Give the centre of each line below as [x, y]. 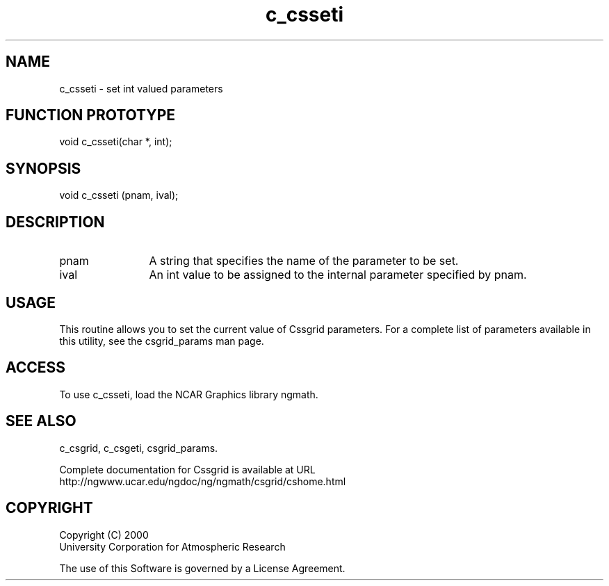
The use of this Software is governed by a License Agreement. [202, 568]
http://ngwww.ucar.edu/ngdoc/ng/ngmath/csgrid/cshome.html [203, 481]
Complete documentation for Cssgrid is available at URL [187, 469]
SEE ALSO [41, 421]
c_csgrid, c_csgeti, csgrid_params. [139, 448]
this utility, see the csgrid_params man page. [162, 341]
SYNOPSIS [43, 168]
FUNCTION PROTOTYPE [91, 115]
